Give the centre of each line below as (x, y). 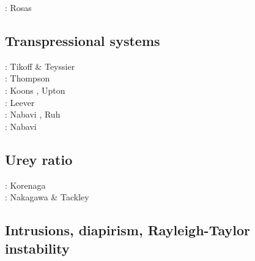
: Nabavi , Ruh (33, 114)
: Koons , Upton (35, 90)
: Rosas (18, 7)
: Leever (20, 102)
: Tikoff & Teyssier (40, 66)
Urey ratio (39, 159)
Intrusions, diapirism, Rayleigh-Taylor (127, 230)
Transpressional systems (83, 40)
